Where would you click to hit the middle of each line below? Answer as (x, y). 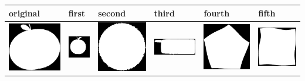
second (112, 13)
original (24, 13)
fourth (217, 13)
